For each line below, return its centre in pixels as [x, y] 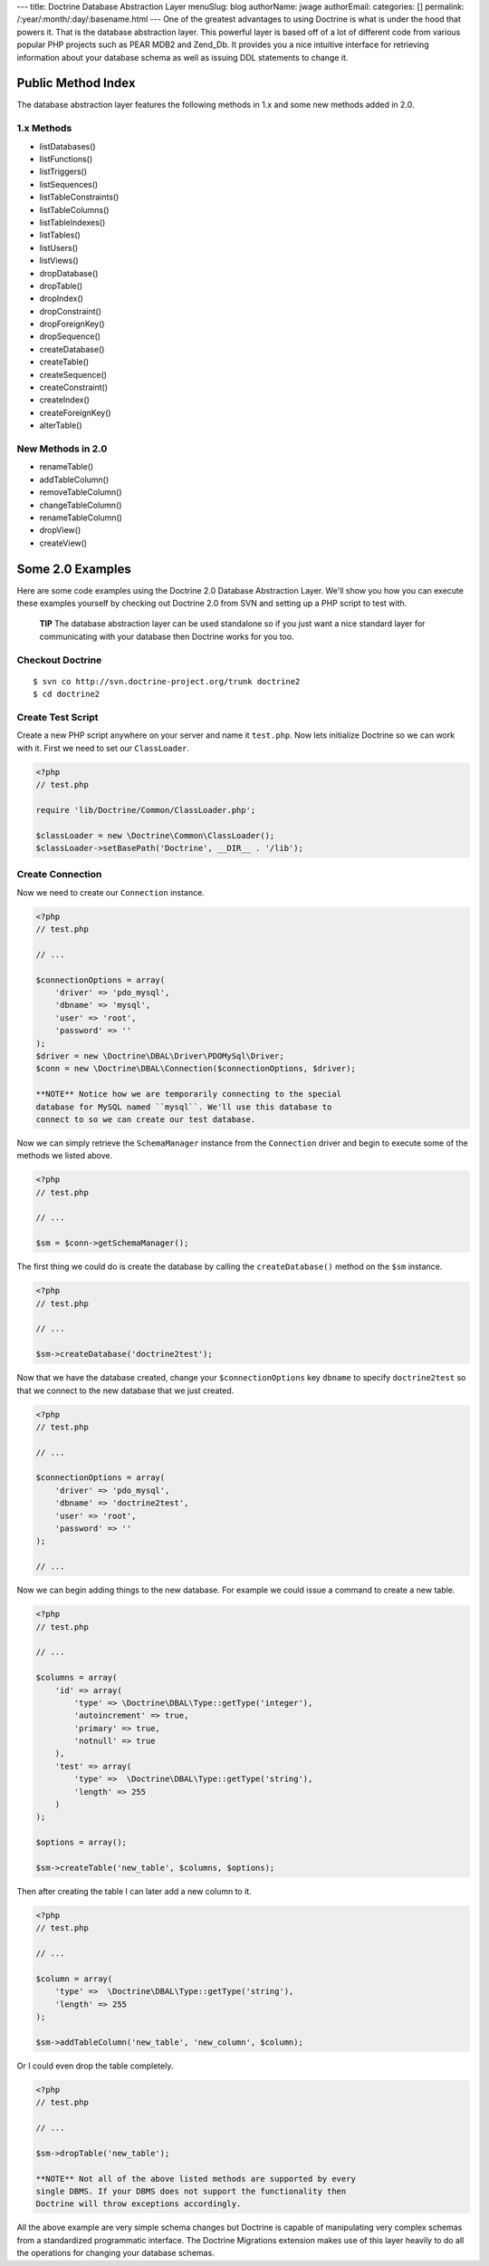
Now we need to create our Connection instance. [111, 892]
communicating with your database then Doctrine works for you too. [167, 636]
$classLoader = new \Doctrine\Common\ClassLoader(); [155, 835]
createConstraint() [74, 387]
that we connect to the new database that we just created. [125, 1390]
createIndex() [65, 400]
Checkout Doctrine [59, 660]
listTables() [60, 235]
